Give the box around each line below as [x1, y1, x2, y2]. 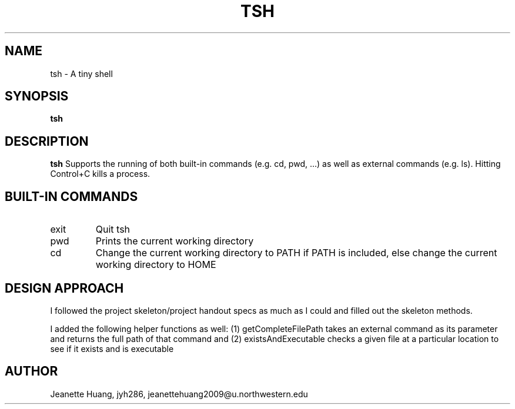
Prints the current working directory [95, 235, 254, 247]
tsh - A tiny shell [50, 68, 113, 79]
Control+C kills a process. [50, 169, 151, 179]
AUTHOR [5, 364, 58, 379]
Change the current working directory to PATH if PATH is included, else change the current [95, 247, 497, 259]
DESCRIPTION [5, 133, 89, 149]
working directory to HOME [95, 259, 216, 271]
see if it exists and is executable [50, 343, 174, 354]
